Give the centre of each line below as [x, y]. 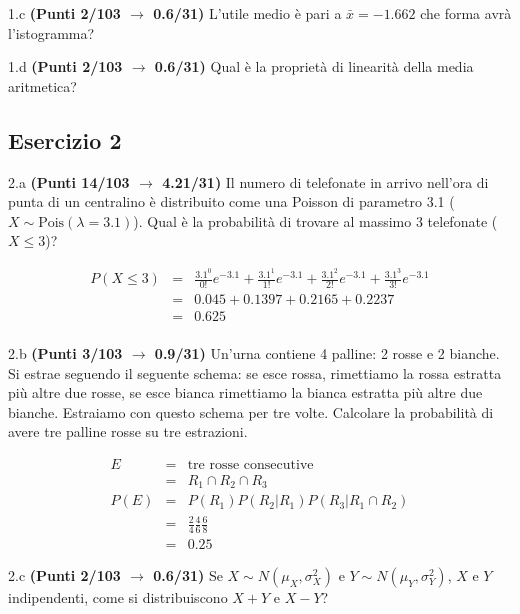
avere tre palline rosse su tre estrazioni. [128, 431]
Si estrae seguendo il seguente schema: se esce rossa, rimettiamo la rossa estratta [255, 372]
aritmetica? [42, 85]
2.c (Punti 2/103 [64, 574]
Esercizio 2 [65, 139]
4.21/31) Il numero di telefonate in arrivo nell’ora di [325, 181]
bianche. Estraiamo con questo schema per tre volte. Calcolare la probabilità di [251, 411]
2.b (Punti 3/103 [65, 352]
